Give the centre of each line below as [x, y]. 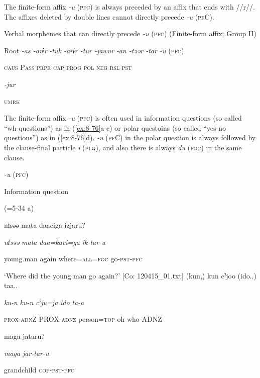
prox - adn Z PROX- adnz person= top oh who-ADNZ [83, 319]
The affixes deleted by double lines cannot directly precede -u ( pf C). [109, 16]
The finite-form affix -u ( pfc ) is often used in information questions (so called [123, 118]
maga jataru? [24, 336]
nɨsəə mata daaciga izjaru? [45, 224]
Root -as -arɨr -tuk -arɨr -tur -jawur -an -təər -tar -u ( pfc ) [94, 50]
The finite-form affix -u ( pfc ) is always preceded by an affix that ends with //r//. [129, 7]
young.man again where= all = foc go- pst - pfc [73, 259]
